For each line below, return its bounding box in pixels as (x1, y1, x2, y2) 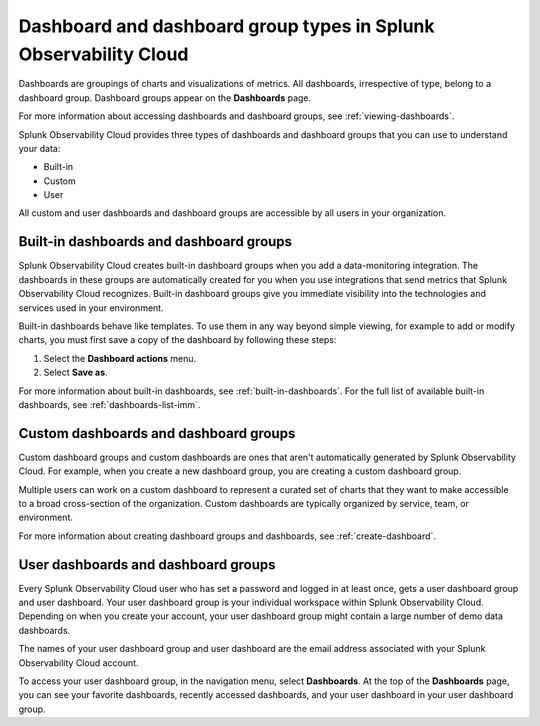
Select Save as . (43, 366, 109, 379)
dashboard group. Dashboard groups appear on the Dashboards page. (18, 91, 312, 104)
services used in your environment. (18, 301, 164, 314)
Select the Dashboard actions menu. (43, 352, 197, 364)
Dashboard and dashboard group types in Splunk (18, 15, 435, 37)
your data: (18, 142, 61, 154)
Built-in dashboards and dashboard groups (18, 233, 293, 250)
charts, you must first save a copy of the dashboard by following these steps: (18, 334, 337, 346)
